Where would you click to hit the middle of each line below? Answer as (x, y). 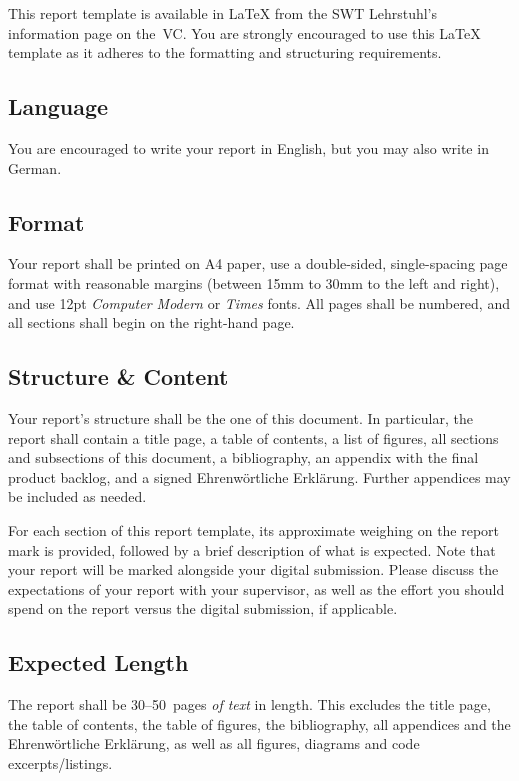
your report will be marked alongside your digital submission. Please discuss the (253, 569)
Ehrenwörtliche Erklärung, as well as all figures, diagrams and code (214, 743)
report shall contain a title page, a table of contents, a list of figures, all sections (253, 437)
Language (58, 106)
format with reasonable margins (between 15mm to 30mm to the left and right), (254, 282)
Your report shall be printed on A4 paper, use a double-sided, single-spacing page (258, 263)
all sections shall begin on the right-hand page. (151, 322)
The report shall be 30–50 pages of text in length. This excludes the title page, (249, 704)
